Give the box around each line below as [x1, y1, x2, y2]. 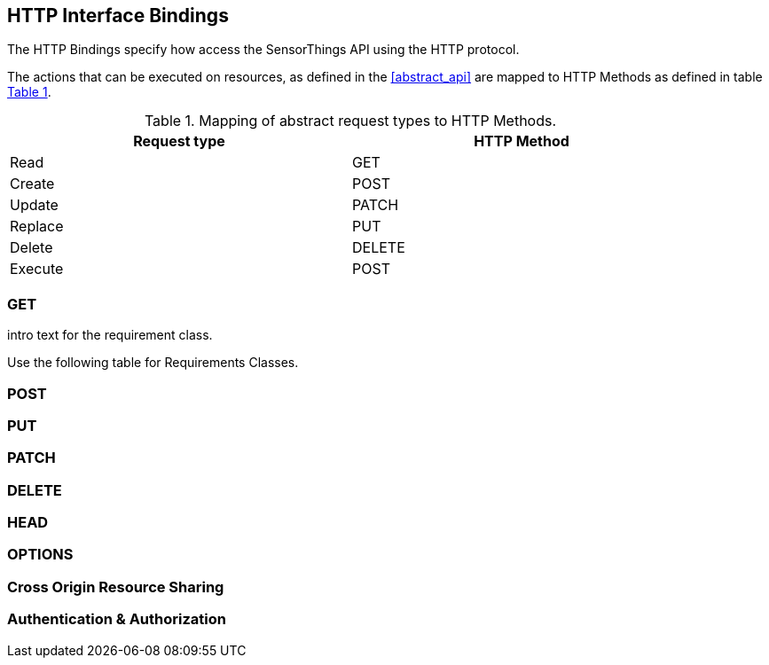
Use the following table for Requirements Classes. [7, 355, 299, 371]
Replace [10, 217, 64, 236]
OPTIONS [7, 545, 74, 564]
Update [10, 196, 59, 215]
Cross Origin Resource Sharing [7, 577, 224, 596]
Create [10, 175, 55, 193]
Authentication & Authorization [7, 610, 226, 629]
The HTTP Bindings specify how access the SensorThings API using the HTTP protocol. [7, 42, 520, 58]
